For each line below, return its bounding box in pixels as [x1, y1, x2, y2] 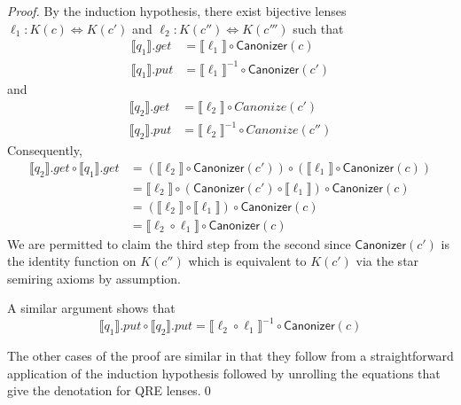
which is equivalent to [188, 252, 307, 270]
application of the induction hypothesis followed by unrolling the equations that [7, 363, 441, 382]
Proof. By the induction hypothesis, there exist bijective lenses [7, 2, 347, 19]
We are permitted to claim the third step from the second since [7, 234, 351, 253]
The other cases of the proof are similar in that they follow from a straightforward [7, 347, 454, 365]
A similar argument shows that [7, 299, 176, 317]
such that [293, 19, 344, 37]
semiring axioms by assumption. [7, 269, 181, 287]
